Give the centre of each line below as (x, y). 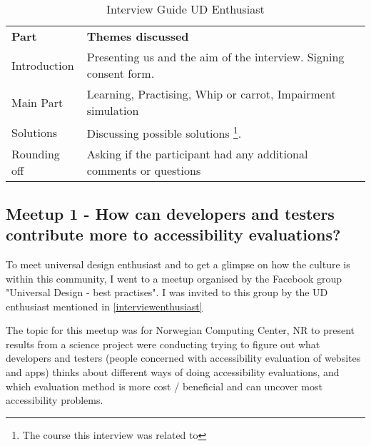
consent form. (121, 73)
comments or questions (144, 171)
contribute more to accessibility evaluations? (173, 234)
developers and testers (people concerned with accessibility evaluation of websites (183, 358)
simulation (113, 110)
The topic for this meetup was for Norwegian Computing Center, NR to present (181, 330)
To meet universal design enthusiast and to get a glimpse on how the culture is (178, 264)
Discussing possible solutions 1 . (164, 132)
